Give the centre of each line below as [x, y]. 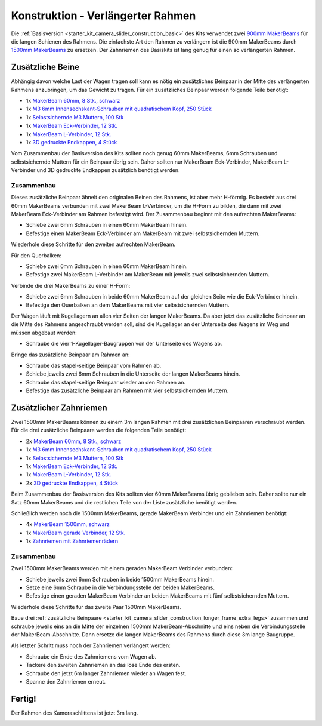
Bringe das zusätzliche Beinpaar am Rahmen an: [70, 355]
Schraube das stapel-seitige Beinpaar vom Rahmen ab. [94, 365]
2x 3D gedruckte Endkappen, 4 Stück [72, 483]
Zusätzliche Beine [45, 67]
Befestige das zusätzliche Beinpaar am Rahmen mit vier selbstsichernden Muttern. [127, 390]
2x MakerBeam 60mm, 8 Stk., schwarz [74, 441]
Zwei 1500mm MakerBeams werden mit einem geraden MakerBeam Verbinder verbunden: [122, 568]
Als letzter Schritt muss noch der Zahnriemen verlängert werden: [91, 645]
